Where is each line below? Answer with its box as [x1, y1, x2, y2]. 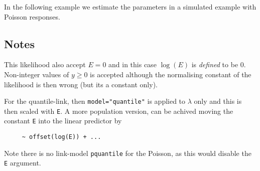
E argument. [4, 157, 41, 168]
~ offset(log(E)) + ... [22, 133, 101, 141]
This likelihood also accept [4, 59, 86, 70]
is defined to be [191, 59, 238, 70]
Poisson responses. [4, 11, 60, 22]
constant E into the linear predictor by [4, 115, 122, 126]
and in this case [108, 59, 157, 70]
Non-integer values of [4, 69, 69, 79]
